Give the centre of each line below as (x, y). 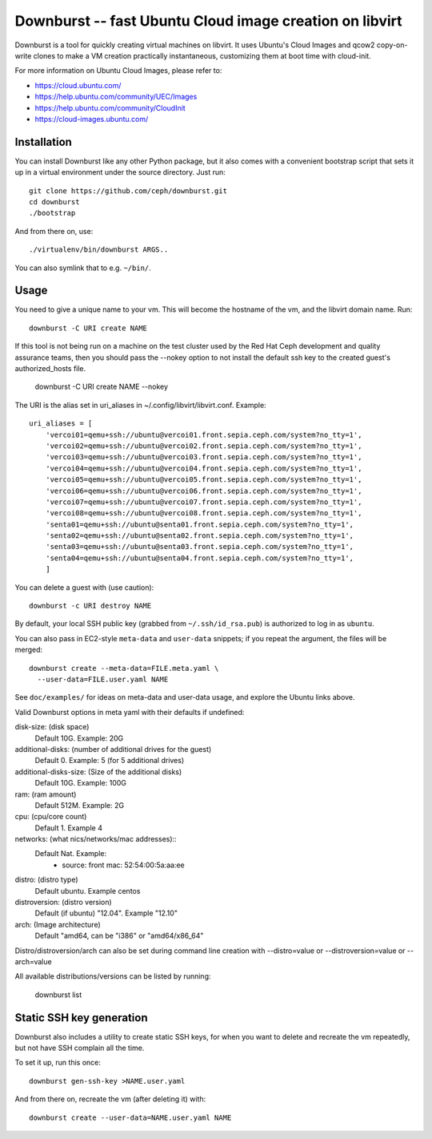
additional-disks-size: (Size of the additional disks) (98, 771)
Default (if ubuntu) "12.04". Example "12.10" (106, 913)
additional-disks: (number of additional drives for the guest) (113, 749)
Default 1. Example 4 (69, 828)
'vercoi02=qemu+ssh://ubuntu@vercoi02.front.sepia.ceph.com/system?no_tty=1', (204, 446)
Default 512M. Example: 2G (79, 805)
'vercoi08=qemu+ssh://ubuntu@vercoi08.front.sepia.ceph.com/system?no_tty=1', (204, 513)
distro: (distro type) (46, 880)
